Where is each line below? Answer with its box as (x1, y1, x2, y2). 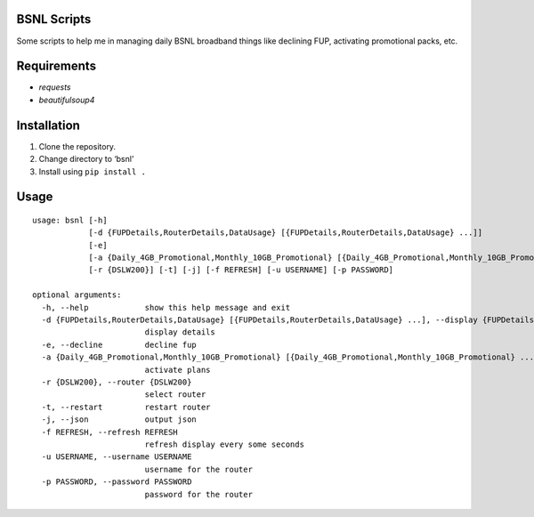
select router (144, 390, 206, 400)
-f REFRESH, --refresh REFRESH (41, 427, 178, 437)
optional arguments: (32, 290, 122, 300)
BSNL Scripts (16, 12, 92, 27)
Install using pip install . (38, 166, 147, 177)
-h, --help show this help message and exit (41, 303, 291, 312)
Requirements (16, 59, 97, 74)
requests (38, 82, 71, 93)
